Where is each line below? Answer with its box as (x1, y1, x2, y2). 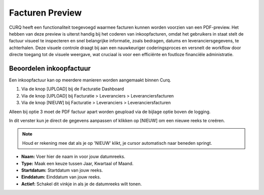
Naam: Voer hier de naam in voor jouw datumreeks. (21, 154, 126, 159)
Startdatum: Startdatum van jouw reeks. (21, 167, 103, 173)
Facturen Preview (9, 7, 82, 18)
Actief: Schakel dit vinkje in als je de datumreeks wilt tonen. (21, 181, 142, 187)
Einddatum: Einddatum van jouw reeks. (21, 174, 101, 180)
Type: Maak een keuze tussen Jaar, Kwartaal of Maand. (21, 160, 134, 166)
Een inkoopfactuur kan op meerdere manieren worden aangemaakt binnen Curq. (9, 77, 171, 83)
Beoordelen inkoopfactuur (9, 64, 91, 73)
